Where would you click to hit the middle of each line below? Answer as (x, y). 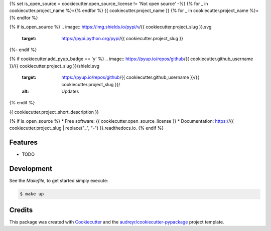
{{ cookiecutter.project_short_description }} (54, 112)
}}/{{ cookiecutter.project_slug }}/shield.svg (54, 66)
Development (31, 169)
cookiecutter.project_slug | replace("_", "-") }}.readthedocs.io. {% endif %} (87, 128)
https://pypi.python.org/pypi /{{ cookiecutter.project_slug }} (122, 38)
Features (23, 143)
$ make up (32, 194)
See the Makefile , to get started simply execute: (59, 181)
